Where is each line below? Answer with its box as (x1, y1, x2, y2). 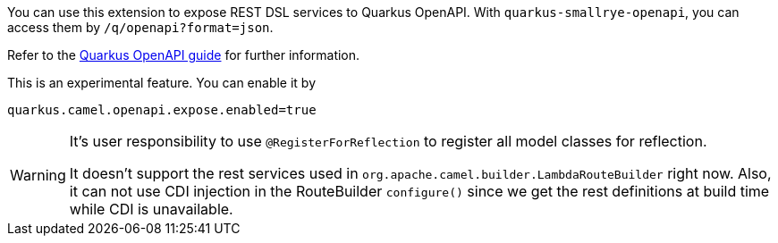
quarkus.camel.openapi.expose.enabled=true (7, 103, 317, 117)
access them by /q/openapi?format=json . (7, 20, 274, 35)
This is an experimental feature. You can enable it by (7, 75, 317, 90)
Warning (10, 166, 66, 184)
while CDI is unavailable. (69, 200, 233, 218)
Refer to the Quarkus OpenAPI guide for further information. (7, 47, 360, 63)
